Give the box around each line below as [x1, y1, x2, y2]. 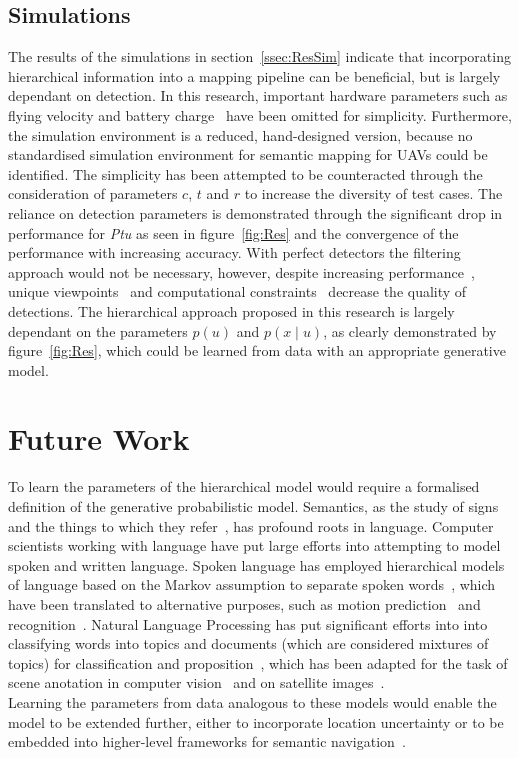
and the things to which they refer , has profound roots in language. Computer [8, 515, 494, 536]
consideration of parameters [8, 183, 178, 204]
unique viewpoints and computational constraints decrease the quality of [8, 281, 467, 302]
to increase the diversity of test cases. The [244, 183, 503, 204]
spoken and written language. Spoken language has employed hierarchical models [8, 554, 505, 575]
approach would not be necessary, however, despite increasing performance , [8, 261, 475, 282]
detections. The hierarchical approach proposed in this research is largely [8, 300, 455, 321]
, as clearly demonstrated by [323, 320, 497, 341]
